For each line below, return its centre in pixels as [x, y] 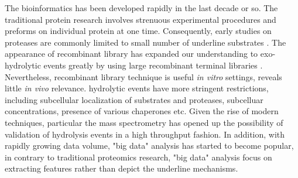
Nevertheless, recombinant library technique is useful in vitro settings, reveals [143, 76]
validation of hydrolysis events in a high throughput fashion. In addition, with [145, 134]
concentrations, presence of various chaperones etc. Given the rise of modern [142, 111]
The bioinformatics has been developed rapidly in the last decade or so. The [141, 8]
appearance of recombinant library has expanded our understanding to [131, 54]
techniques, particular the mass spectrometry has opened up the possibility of [144, 122]
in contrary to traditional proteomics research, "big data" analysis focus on [138, 157]
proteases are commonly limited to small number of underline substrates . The [145, 42]
